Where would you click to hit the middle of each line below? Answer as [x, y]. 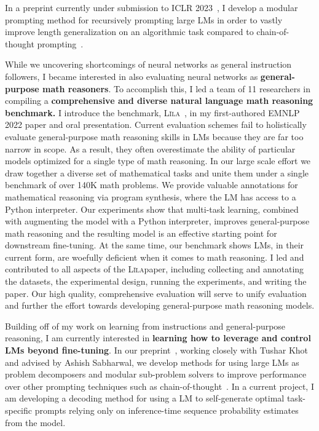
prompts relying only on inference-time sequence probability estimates [167, 410]
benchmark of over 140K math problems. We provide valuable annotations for [152, 185]
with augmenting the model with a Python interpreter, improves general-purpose [157, 221]
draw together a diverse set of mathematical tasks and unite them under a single [157, 172]
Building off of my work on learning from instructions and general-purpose [145, 326]
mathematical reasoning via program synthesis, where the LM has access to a [151, 196]
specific [19, 410]
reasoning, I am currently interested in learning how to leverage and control [158, 338]
